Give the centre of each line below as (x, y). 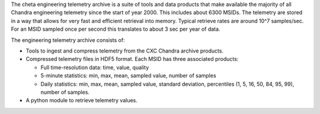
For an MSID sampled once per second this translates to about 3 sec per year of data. (116, 29)
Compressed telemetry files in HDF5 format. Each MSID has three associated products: (132, 59)
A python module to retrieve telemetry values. (81, 100)
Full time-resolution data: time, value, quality (95, 67)
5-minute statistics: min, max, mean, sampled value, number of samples (128, 76)
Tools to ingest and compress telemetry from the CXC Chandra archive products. (125, 51)
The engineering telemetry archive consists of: (68, 40)
